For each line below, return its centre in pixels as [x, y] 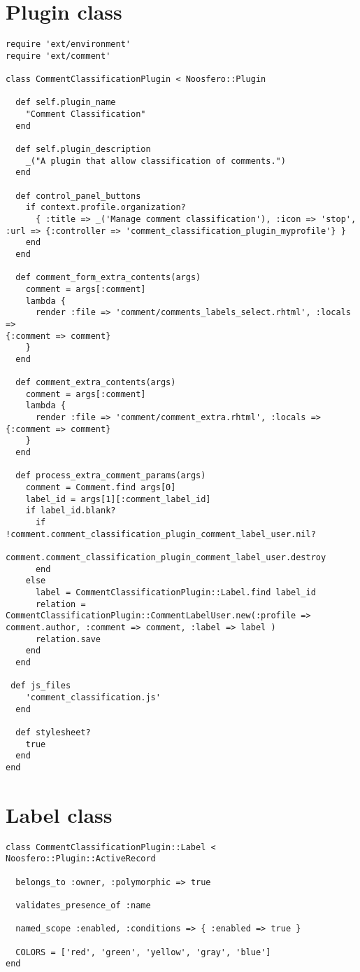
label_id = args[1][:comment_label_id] [118, 499]
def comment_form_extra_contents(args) [108, 278]
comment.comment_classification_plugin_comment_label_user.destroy [166, 557]
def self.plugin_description [83, 150]
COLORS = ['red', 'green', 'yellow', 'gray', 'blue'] [143, 952]
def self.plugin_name [66, 103]
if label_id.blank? [71, 511]
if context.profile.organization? [106, 208]
